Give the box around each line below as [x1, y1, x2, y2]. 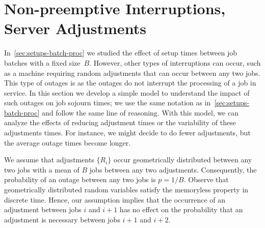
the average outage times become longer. [4, 137, 131, 148]
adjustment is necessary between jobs [4, 214, 120, 224]
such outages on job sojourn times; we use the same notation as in [4, 97, 211, 108]
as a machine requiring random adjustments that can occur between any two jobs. [4, 67, 260, 78]
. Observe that [183, 174, 229, 185]
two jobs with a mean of [4, 164, 79, 175]
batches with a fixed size [4, 57, 81, 68]
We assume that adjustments [4, 154, 94, 165]
